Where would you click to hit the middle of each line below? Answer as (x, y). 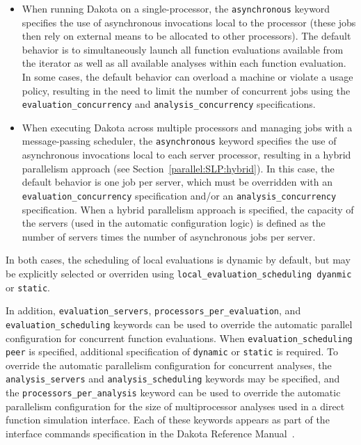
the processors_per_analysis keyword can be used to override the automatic (173, 393)
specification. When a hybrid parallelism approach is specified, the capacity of (188, 209)
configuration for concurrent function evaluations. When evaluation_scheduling (179, 338)
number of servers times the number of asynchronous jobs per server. (169, 236)
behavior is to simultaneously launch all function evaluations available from (183, 49)
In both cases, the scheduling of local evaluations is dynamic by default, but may (178, 260)
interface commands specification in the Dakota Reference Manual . (150, 433)
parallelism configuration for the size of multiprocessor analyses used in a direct (175, 406)
